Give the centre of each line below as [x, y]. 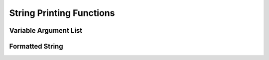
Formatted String [36, 46]
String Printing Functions [62, 13]
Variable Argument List [46, 30]
